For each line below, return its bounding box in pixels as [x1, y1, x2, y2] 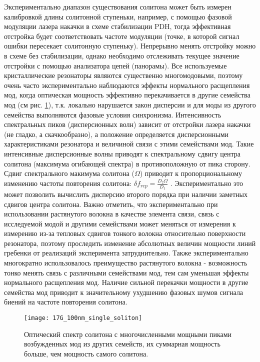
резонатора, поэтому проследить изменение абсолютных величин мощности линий [4, 237, 256, 248]
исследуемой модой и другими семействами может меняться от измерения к [4, 218, 236, 228]
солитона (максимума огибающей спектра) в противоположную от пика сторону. [4, 158, 250, 168]
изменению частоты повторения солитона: [4, 177, 132, 188]
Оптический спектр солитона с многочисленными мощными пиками [24, 328, 232, 339]
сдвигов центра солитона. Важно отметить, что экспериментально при [4, 198, 218, 209]
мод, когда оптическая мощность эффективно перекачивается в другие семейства [4, 89, 250, 100]
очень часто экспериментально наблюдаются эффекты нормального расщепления [4, 79, 250, 90]
